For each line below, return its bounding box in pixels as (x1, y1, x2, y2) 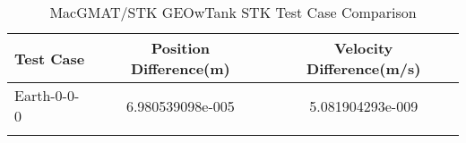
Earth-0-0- (14, 85, 80, 105)
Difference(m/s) (306, 58, 421, 79)
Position (151, 38, 210, 58)
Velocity (334, 38, 393, 58)
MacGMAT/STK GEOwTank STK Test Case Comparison (49, 2, 417, 22)
